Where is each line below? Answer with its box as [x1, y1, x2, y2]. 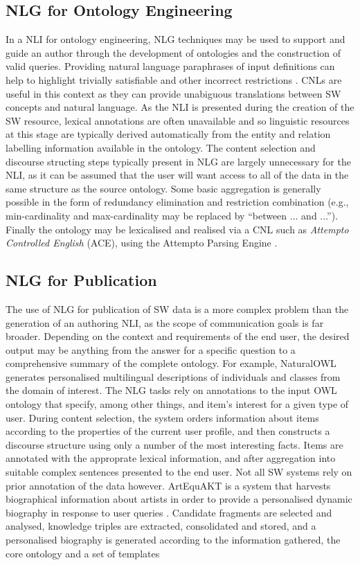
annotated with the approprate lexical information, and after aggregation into [6, 451, 336, 465]
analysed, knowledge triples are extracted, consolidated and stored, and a [6, 519, 316, 533]
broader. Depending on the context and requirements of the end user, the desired [6, 329, 350, 343]
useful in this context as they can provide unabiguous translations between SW [6, 86, 341, 100]
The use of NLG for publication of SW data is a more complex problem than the [6, 301, 349, 316]
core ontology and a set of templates [6, 546, 160, 560]
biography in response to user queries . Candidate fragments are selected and [6, 505, 332, 519]
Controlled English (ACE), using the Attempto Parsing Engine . [6, 235, 278, 250]
